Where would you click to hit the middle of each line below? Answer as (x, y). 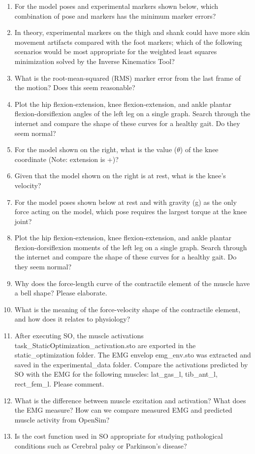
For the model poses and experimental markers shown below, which (116, 6)
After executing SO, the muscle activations (79, 336)
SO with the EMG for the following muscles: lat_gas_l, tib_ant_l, (116, 374)
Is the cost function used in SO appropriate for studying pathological (119, 436)
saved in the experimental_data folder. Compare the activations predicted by (131, 364)
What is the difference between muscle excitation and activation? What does (130, 400)
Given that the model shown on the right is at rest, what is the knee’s (120, 176)
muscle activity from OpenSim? (62, 419)
